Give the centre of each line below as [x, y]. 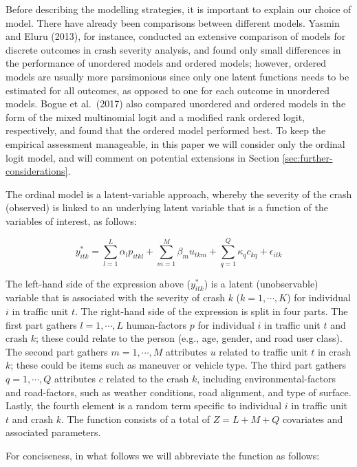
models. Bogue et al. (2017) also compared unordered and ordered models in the [176, 104]
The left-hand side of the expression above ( [98, 283]
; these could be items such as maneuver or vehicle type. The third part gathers [178, 365]
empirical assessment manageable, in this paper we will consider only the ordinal [175, 143]
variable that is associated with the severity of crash [115, 297]
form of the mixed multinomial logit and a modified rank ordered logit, [155, 117]
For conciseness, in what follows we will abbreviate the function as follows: [163, 455]
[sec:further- [307, 157]
